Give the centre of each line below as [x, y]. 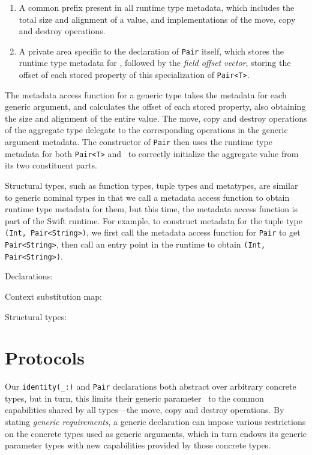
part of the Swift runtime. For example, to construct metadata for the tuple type [154, 220]
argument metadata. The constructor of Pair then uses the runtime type [139, 142]
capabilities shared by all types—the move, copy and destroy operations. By [145, 410]
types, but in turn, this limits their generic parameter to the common [134, 398]
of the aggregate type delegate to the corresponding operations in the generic [146, 130]
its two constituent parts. [51, 165]
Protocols [45, 358]
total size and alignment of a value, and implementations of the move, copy [157, 19]
